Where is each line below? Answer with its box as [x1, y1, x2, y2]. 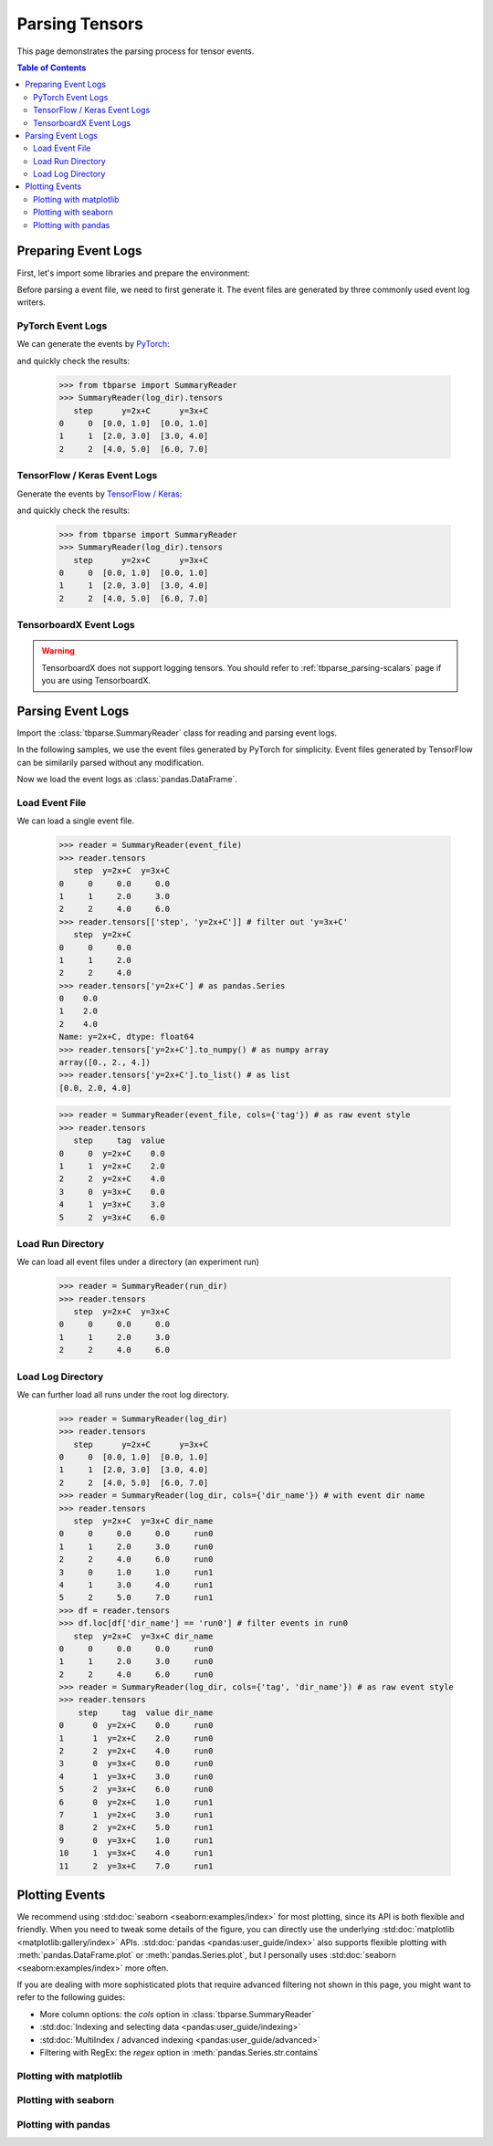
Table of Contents [16, 62, 87, 73]
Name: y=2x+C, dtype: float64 [58, 1031, 194, 1042]
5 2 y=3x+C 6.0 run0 [58, 1785, 214, 1795]
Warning [41, 645, 75, 656]
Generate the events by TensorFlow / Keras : [16, 488, 183, 499]
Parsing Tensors [16, 14, 144, 34]
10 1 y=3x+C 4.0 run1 [58, 1848, 214, 1858]
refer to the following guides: [16, 1992, 126, 2003]
